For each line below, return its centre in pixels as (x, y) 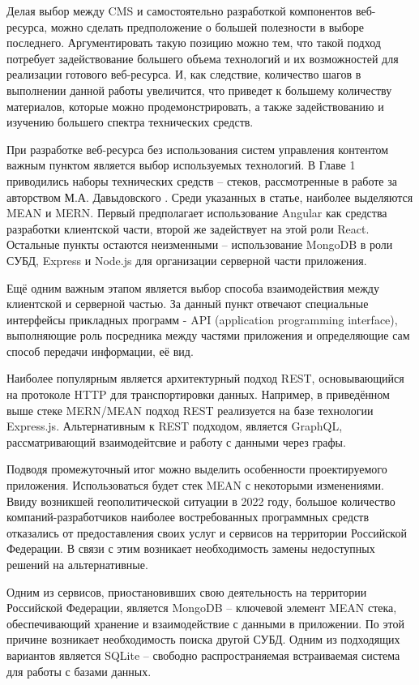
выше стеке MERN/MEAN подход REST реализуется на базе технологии (190, 410)
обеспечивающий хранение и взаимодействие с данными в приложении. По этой (205, 623)
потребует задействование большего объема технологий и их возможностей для (203, 58)
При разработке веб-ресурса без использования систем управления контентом (198, 149)
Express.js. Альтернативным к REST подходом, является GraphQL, (175, 426)
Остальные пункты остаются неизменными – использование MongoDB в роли (200, 244)
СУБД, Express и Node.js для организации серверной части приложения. (187, 260)
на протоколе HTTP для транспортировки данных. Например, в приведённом (198, 394)
